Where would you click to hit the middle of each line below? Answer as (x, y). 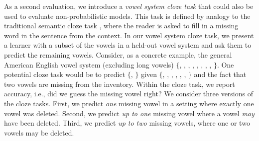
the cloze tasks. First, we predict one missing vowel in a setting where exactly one (129, 103)
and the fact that (220, 74)
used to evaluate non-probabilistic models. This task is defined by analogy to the (127, 16)
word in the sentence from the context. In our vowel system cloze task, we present (129, 35)
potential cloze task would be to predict (65, 74)
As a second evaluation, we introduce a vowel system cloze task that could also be (129, 6)
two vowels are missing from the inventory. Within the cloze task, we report (120, 84)
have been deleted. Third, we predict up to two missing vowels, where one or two (127, 123)
